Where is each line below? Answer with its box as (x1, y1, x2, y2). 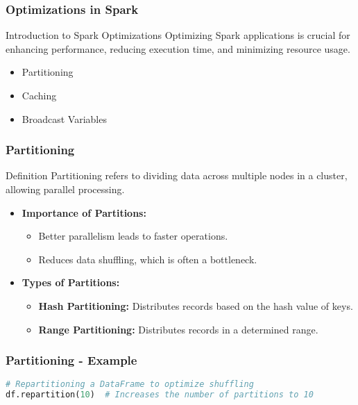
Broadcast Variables (22, 111, 107, 126)
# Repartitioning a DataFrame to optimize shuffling (6, 379, 254, 390)
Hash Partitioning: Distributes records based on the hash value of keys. (38, 298, 353, 313)
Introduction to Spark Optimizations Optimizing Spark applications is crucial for (6, 28, 350, 42)
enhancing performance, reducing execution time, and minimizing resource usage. (6, 41, 350, 56)
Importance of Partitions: (22, 205, 146, 220)
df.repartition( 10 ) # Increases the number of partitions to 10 (6, 390, 314, 400)
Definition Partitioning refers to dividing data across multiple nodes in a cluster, (6, 168, 348, 183)
